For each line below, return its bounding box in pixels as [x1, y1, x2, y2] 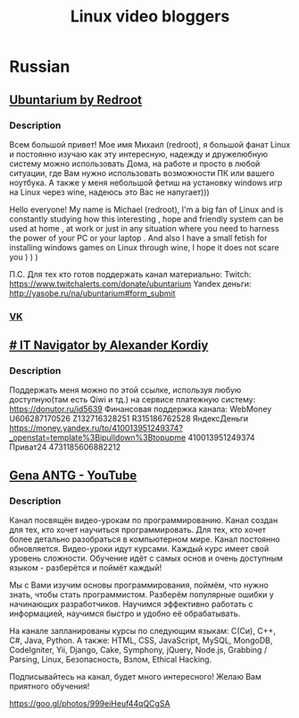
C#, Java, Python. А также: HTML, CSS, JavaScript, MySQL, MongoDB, [9, 635, 273, 646]
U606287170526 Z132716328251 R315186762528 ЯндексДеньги [9, 413, 249, 424]
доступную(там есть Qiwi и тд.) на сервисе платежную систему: [9, 394, 256, 405]
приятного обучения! [9, 681, 90, 692]
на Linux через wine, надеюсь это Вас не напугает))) [9, 186, 210, 198]
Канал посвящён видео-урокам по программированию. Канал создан [9, 515, 278, 526]
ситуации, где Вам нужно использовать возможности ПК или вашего [9, 167, 275, 178]
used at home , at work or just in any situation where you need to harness [9, 223, 279, 233]
